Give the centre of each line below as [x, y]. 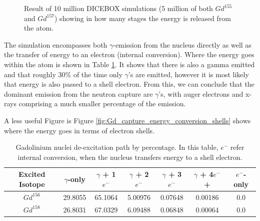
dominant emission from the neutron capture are [78, 93]
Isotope [32, 184]
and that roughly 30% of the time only [63, 74]
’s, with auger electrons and [201, 93]
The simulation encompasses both [56, 44]
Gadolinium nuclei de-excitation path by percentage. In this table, [117, 147]
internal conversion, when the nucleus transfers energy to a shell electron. [130, 157]
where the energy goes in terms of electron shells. [79, 130]
